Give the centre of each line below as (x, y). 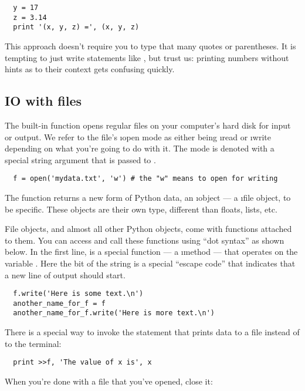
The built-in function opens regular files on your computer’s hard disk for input (148, 125)
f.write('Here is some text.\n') (78, 294)
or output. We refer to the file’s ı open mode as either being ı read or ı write (138, 136)
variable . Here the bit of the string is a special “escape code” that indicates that (150, 263)
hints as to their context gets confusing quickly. (90, 69)
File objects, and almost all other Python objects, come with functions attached (148, 229)
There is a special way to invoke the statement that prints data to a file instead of (152, 332)
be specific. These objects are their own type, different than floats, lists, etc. (141, 209)
